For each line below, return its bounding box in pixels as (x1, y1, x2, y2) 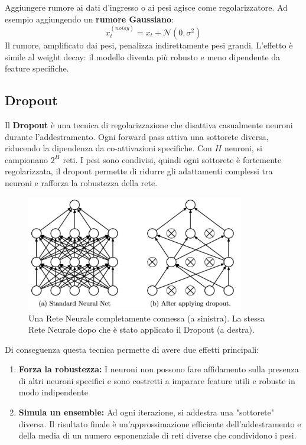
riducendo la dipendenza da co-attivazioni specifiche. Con (5, 142, 212, 154)
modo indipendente (18, 386, 88, 398)
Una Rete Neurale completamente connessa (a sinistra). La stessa (28, 311, 265, 324)
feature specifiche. (5, 62, 69, 74)
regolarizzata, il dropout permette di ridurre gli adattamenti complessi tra (5, 165, 273, 177)
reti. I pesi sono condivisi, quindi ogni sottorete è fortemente (63, 153, 282, 165)
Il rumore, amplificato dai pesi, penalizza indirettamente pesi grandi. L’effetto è (5, 39, 293, 51)
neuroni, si (224, 142, 262, 154)
